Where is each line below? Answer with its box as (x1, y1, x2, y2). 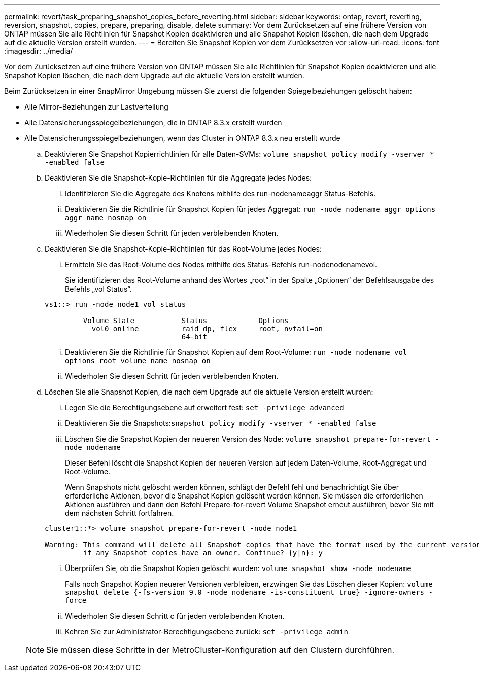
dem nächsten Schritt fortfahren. (65, 509, 174, 517)
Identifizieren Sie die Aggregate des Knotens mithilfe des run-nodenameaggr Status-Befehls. (65, 189, 376, 198)
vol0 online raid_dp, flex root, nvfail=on (91, 325, 323, 333)
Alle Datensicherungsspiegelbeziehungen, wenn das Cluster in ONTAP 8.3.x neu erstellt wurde (24, 134, 340, 143)
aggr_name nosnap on (65, 214, 147, 222)
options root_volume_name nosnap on (65, 357, 211, 365)
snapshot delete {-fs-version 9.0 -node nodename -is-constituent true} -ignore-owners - (65, 588, 433, 596)
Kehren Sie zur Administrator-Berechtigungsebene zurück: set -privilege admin (65, 627, 348, 636)
